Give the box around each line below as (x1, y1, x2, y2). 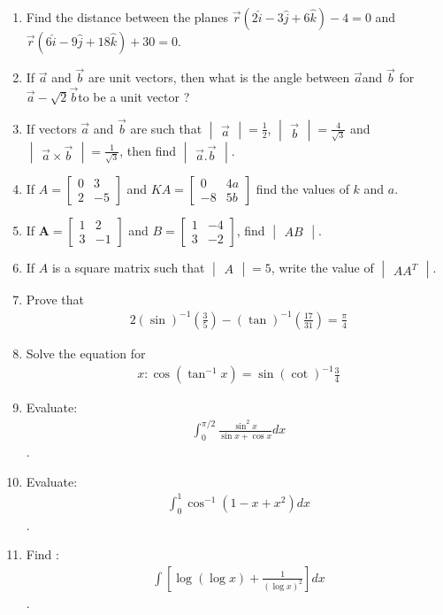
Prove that (26, 289, 84, 308)
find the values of (256, 179, 349, 197)
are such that (130, 119, 202, 137)
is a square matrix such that (51, 258, 205, 276)
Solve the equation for (26, 343, 146, 362)
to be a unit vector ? (78, 88, 190, 106)
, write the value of (271, 258, 374, 276)
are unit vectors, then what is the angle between (88, 68, 350, 87)
